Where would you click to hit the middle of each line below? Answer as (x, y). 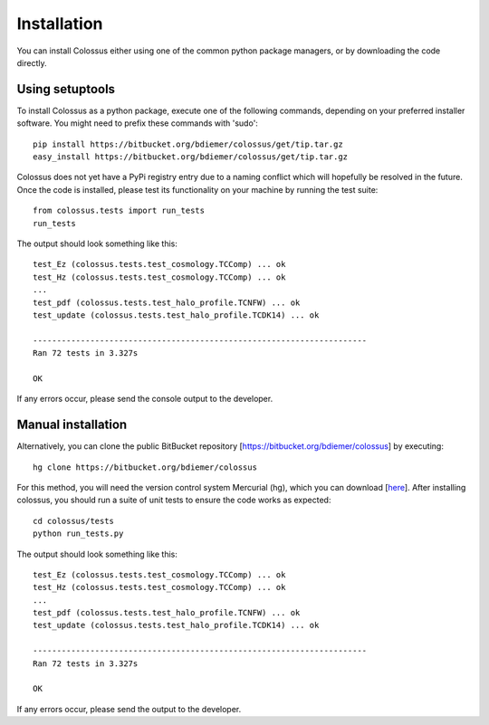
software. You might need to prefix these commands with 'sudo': (137, 123)
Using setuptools (66, 89)
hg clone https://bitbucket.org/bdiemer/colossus (145, 467)
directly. (32, 62)
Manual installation (72, 425)
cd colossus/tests (74, 521)
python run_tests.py (78, 534)
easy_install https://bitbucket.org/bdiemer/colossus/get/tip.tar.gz (191, 157)
